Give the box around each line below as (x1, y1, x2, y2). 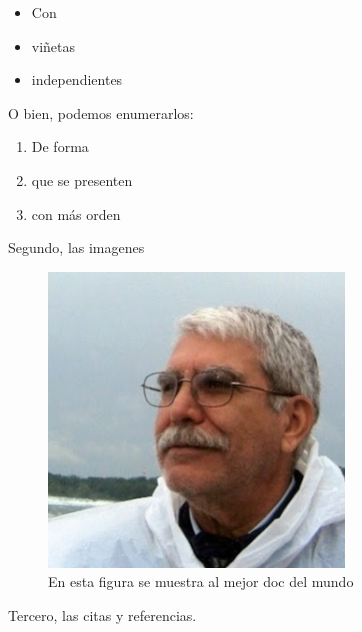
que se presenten (31, 169, 133, 190)
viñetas (31, 35, 76, 56)
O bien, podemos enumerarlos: (8, 102, 194, 123)
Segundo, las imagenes (8, 237, 145, 258)
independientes (31, 69, 123, 90)
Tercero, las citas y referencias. (8, 604, 197, 625)
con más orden (31, 203, 121, 224)
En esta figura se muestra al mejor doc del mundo (48, 571, 354, 592)
